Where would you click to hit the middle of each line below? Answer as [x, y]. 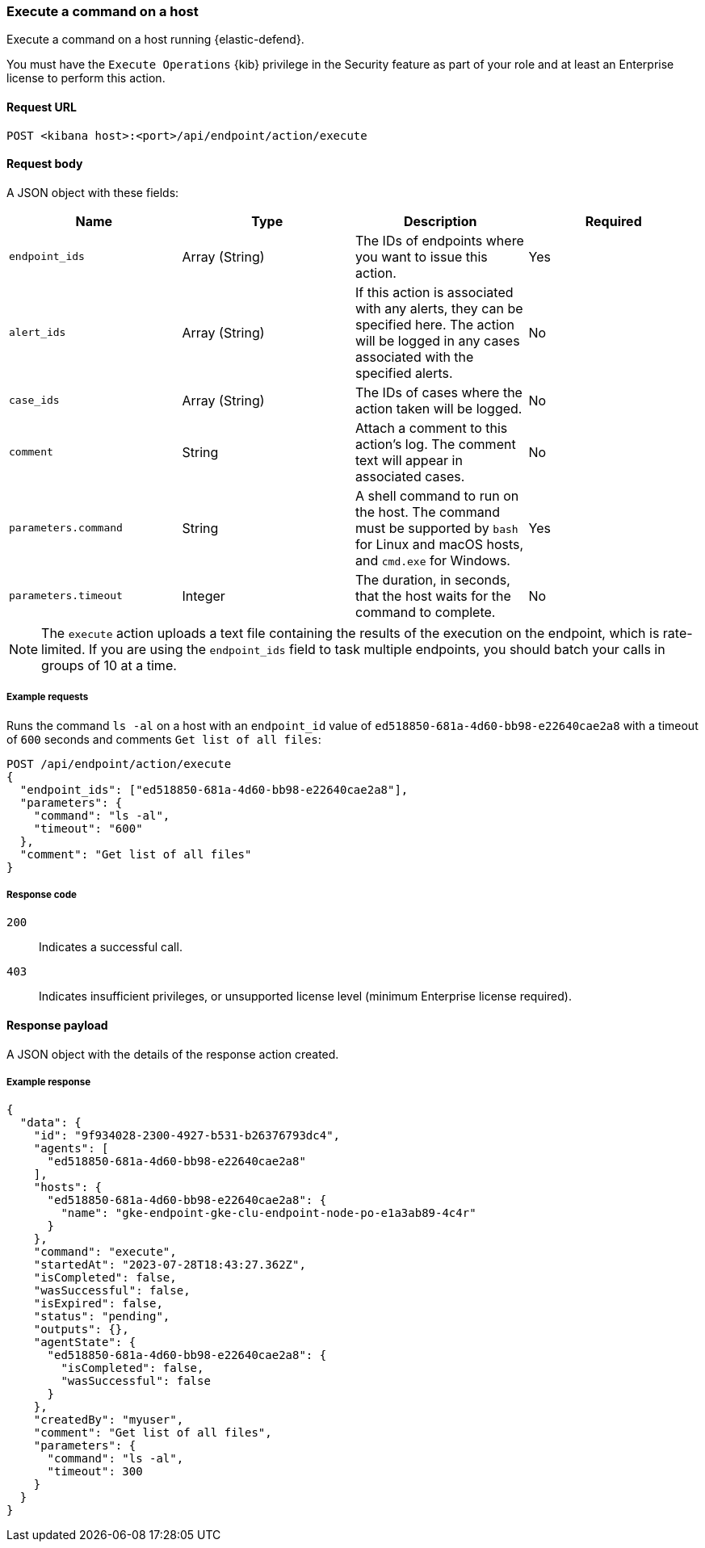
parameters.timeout [66, 596]
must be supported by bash [437, 528]
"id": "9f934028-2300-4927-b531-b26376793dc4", [187, 1136]
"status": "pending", [102, 1317]
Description [441, 221]
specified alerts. [404, 373]
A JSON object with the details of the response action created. [173, 1054]
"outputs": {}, [81, 1330]
